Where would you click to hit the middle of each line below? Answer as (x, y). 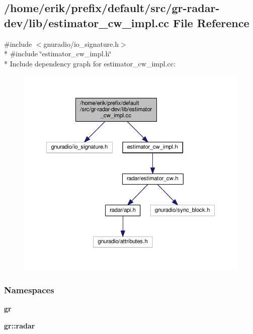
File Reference (211, 22)
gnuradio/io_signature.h (81, 44)
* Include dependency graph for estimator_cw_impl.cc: (90, 63)
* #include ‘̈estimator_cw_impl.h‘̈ (58, 54)
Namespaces (29, 289)
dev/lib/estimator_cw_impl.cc (87, 22)
